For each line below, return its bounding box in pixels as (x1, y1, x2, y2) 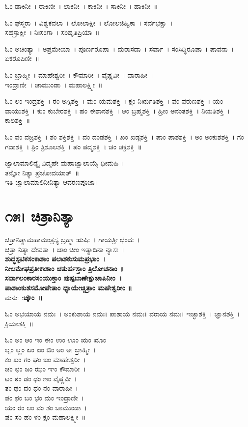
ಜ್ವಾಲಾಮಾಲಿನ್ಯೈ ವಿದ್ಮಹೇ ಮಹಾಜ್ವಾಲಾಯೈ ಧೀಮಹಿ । (5, 158, 124, 168)
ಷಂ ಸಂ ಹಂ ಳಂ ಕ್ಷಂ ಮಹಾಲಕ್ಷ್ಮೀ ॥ (5, 412, 86, 422)
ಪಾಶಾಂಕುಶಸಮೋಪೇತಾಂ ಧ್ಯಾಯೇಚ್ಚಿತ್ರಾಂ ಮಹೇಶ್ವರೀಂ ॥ (5, 283, 132, 292)
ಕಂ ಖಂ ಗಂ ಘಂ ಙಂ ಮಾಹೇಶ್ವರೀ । (5, 354, 86, 364)
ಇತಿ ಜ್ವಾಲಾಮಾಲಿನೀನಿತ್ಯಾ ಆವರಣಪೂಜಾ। (5, 177, 98, 187)
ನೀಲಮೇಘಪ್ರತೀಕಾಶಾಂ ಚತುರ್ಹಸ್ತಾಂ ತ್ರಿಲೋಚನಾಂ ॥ (5, 263, 124, 273)
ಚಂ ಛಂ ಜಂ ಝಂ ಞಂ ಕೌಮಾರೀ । (5, 364, 86, 374)
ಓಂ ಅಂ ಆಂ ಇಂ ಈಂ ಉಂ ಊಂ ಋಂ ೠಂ (5, 335, 107, 345)
